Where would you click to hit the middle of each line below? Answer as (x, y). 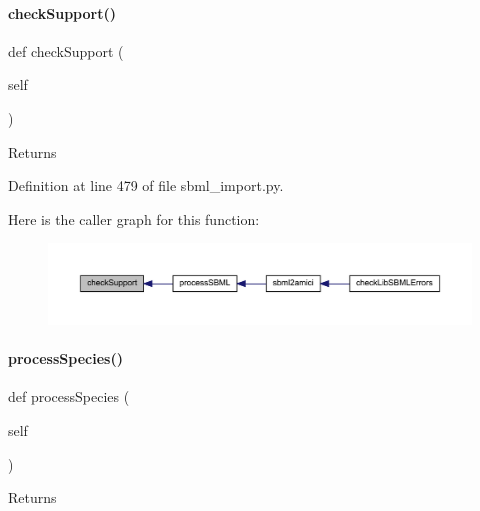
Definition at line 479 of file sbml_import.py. (146, 185)
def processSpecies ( (69, 396)
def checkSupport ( (66, 50)
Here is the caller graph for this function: (134, 218)
